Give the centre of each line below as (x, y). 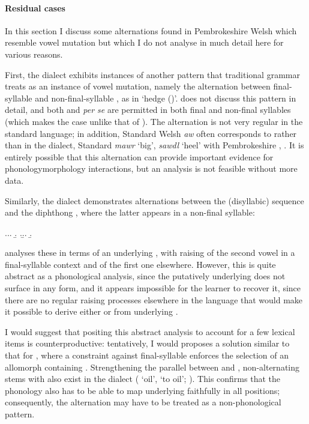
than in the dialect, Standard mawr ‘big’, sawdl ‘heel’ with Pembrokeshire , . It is (154, 145)
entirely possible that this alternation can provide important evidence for (139, 156)
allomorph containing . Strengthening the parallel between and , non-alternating (152, 367)
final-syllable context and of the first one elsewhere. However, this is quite (140, 264)
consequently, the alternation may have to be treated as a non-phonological (143, 402)
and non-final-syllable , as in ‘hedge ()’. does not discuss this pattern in (166, 98)
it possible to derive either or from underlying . (91, 311)
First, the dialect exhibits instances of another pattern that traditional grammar (152, 74)
